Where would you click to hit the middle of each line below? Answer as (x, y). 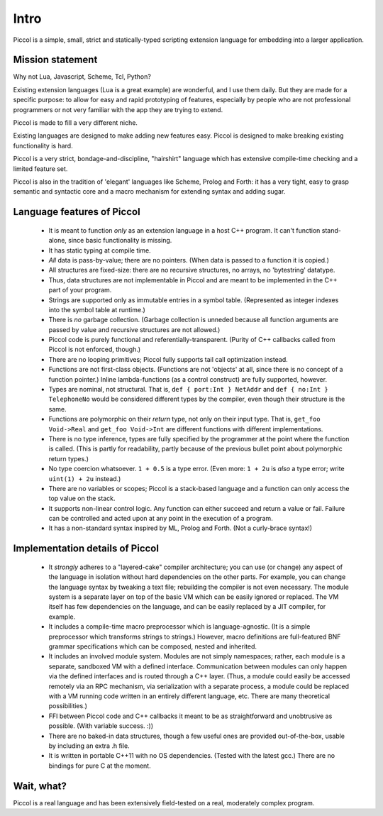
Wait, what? (40, 786)
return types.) (68, 458)
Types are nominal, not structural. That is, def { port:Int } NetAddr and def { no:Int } (189, 390)
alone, (58, 241)
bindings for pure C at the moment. (100, 766)
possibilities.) (68, 706)
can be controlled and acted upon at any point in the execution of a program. (161, 519)
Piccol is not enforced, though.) (95, 349)
